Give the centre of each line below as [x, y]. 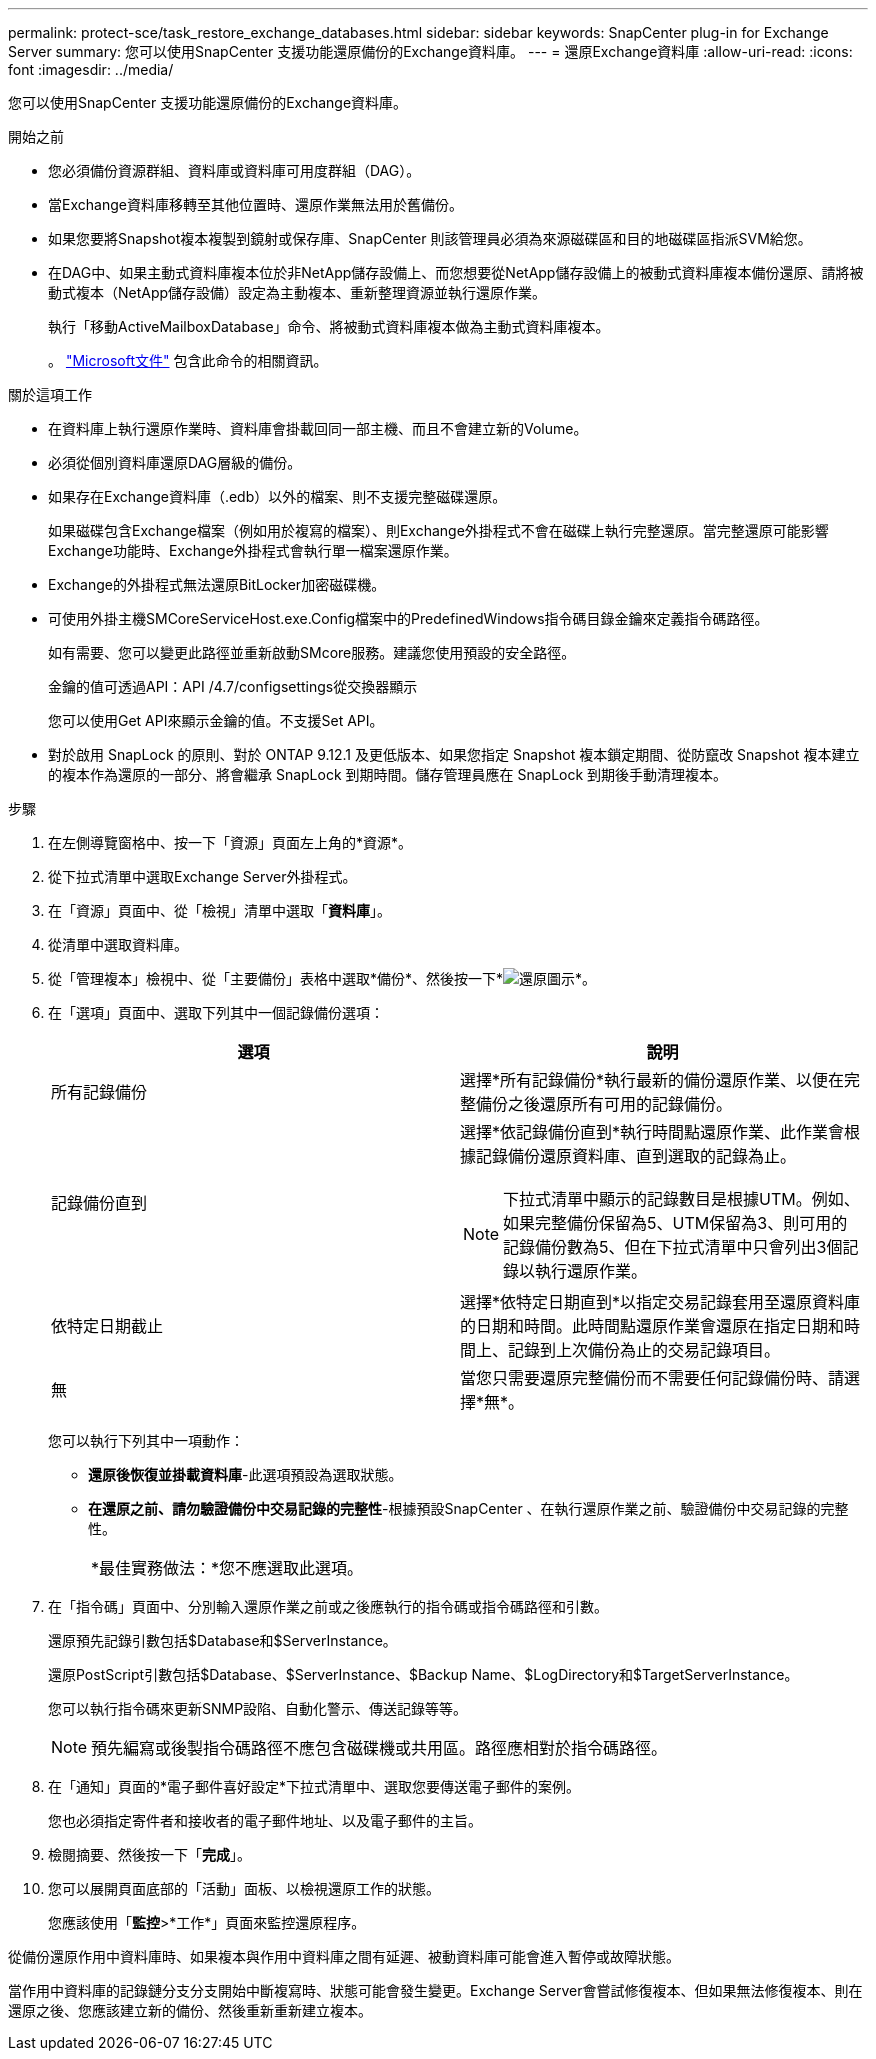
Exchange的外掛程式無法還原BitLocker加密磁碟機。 [217, 584]
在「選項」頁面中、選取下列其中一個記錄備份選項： [216, 1012]
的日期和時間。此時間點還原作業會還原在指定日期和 [652, 1326]
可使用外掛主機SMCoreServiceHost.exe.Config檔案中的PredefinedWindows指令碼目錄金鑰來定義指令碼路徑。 [408, 618]
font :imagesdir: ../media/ [91, 69]
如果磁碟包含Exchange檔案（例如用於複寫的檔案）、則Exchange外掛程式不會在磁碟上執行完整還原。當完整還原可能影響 [438, 530]
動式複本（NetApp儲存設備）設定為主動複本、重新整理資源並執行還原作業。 [297, 292]
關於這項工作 [50, 394]
